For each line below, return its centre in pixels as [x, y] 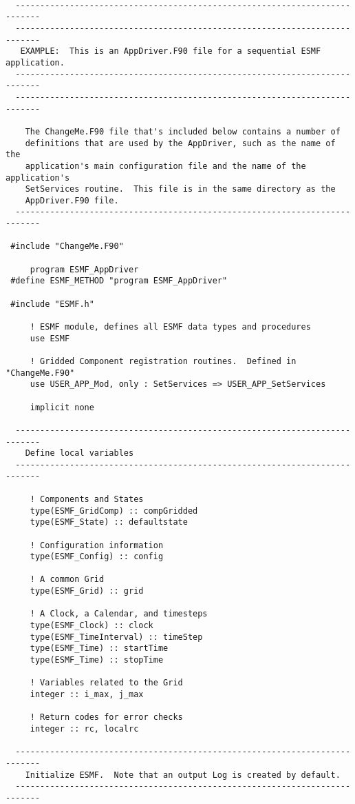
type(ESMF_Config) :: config [97, 557]
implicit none [62, 407]
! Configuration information [97, 545]
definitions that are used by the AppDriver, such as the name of [180, 143]
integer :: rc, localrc [84, 729]
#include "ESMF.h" [52, 304]
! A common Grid [67, 580]
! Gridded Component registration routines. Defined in [163, 361]
